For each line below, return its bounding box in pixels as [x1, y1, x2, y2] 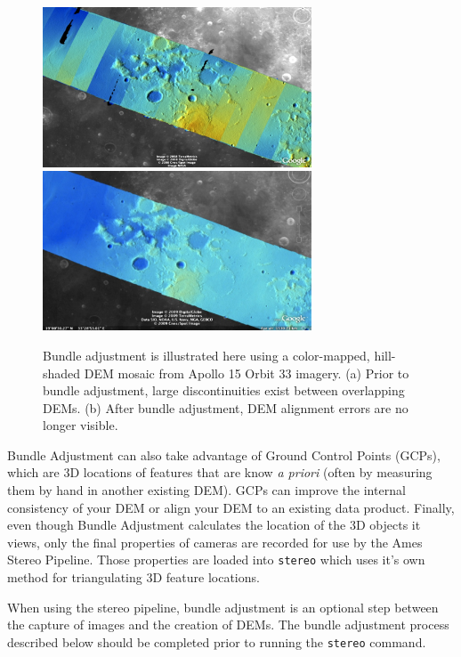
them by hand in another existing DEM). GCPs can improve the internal [7, 481, 406, 499]
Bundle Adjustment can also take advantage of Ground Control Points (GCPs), [7, 445, 441, 464]
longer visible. [43, 416, 118, 434]
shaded [43, 363, 81, 382]
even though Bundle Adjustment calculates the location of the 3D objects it [7, 515, 421, 534]
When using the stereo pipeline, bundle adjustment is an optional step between [7, 597, 439, 616]
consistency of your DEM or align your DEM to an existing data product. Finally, [7, 498, 455, 516]
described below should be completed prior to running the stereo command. [7, 632, 426, 651]
